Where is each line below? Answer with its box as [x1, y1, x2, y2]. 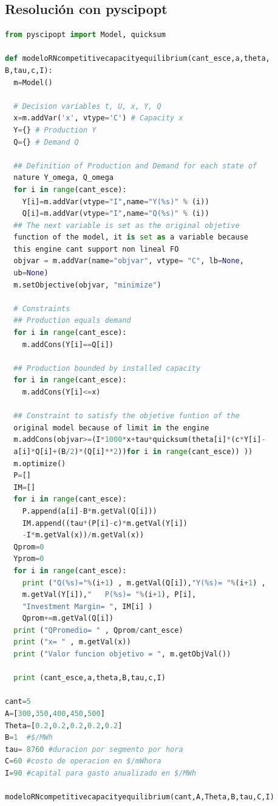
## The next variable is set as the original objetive [13, 221, 240, 230]
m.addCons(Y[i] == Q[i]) [22, 340, 114, 349]
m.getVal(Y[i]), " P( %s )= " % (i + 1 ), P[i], [22, 590, 197, 599]
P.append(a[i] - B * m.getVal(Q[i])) [22, 506, 157, 515]
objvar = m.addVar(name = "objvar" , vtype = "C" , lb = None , [13, 257, 244, 266]
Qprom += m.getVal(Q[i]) [22, 614, 114, 623]
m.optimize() [13, 459, 66, 468]
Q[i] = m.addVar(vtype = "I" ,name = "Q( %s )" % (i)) [22, 209, 209, 218]
